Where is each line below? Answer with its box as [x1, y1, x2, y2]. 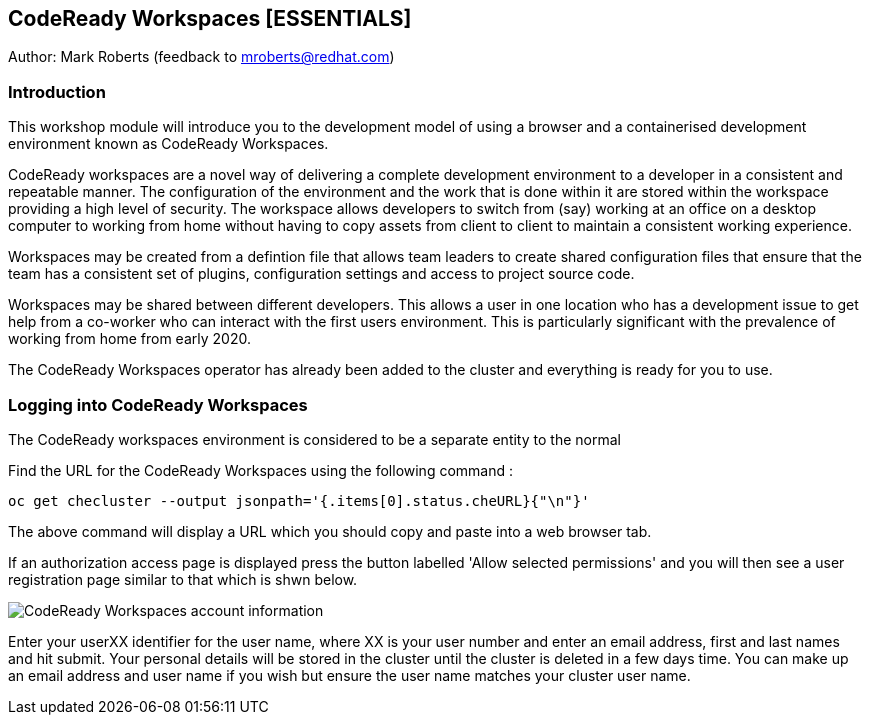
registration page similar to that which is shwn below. [8, 570, 358, 588]
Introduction [8, 81, 106, 102]
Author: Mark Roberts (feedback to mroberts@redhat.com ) [8, 48, 395, 66]
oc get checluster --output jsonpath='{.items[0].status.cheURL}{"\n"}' [8, 492, 590, 509]
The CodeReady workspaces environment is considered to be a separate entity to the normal [8, 430, 621, 448]
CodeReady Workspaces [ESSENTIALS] [8, 6, 412, 31]
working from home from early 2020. [8, 330, 251, 348]
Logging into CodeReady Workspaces [8, 394, 308, 415]
